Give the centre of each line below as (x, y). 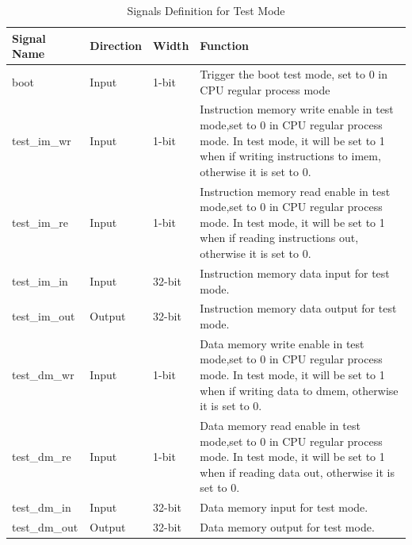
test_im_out (44, 316)
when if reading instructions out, (279, 238)
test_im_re (40, 222)
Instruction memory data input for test (295, 272)
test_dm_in (42, 507)
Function (224, 46)
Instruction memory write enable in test (297, 109)
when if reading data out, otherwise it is (297, 472)
